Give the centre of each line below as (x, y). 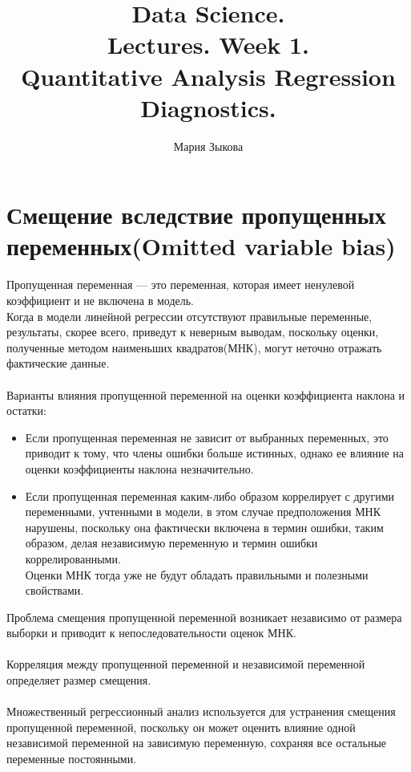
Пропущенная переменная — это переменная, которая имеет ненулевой (181, 284)
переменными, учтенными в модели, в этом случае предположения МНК (203, 512)
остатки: (27, 410)
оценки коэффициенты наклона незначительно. (139, 468)
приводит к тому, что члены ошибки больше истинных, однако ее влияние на (215, 453)
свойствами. (54, 590)
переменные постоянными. (72, 759)
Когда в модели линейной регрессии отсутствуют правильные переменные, (189, 316)
